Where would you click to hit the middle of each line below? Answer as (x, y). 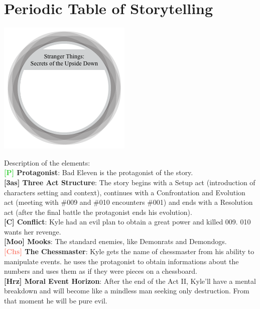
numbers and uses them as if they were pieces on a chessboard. (101, 271)
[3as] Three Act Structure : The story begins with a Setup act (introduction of (130, 182)
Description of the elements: (47, 162)
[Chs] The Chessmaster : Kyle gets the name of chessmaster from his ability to (129, 251)
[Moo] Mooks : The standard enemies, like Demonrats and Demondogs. (115, 241)
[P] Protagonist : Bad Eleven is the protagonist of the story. (99, 172)
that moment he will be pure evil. (56, 301)
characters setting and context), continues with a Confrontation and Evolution (125, 192)
